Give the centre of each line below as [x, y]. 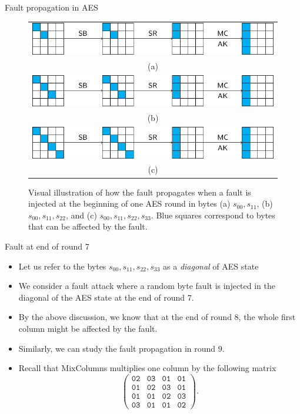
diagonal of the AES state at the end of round [102, 297]
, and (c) [81, 215]
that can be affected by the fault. [88, 226]
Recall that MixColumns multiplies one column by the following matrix [147, 368]
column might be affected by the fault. [88, 328]
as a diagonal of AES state [211, 266]
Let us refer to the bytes [62, 266]
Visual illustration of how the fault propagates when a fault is [140, 192]
